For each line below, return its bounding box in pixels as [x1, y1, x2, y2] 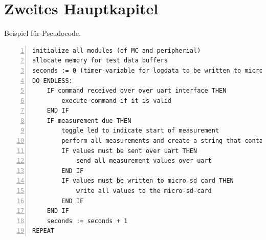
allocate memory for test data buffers [32, 57, 168, 64]
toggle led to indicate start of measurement [61, 127, 219, 135]
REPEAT [32, 227, 54, 235]
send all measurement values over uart [76, 157, 212, 165]
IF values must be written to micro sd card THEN [61, 177, 234, 185]
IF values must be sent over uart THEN [61, 147, 197, 155]
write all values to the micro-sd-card [76, 187, 212, 195]
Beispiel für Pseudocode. [4, 28, 81, 38]
